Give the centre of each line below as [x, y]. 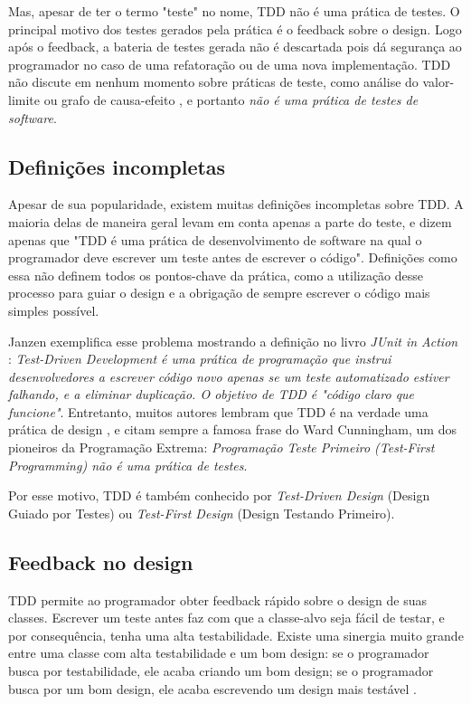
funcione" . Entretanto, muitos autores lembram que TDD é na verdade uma [218, 411]
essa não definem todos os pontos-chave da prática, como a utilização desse [216, 275]
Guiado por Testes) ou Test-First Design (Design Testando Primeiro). [202, 513]
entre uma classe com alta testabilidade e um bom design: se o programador [219, 653]
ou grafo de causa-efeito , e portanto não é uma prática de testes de [231, 99]
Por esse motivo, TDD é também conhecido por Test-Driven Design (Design [219, 495]
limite [24, 99]
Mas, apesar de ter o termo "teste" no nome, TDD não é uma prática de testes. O [234, 11]
